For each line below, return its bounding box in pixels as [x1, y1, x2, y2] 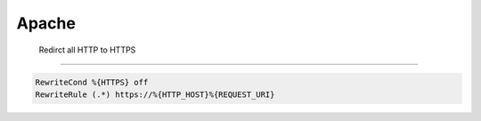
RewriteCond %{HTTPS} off [35, 77, 149, 87]
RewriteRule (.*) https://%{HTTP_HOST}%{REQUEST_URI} [35, 89, 275, 100]
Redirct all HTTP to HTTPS [38, 44, 136, 55]
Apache [16, 13, 76, 33]
